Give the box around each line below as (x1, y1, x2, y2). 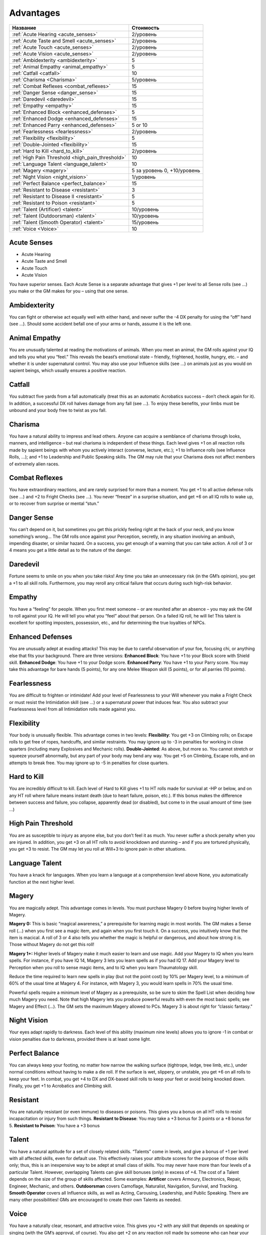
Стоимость (132, 24, 160, 31)
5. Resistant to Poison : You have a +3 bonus (9, 1122, 100, 1128)
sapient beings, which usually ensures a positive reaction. (9, 368, 127, 373)
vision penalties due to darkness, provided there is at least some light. (9, 1036, 151, 1042)
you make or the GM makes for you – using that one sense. (9, 288, 129, 294)
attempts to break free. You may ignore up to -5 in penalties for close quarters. (9, 760, 169, 766)
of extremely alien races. (9, 461, 60, 467)
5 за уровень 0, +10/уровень (132, 167, 200, 174)
